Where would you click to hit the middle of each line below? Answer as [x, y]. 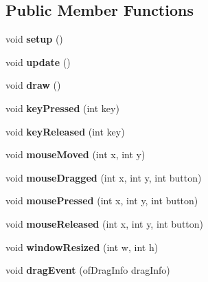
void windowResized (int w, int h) [82, 247]
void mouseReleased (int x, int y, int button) [105, 223]
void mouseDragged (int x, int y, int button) [104, 177]
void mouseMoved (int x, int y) [76, 154]
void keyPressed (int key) [62, 108]
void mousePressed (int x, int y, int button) [102, 200]
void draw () [33, 85]
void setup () [34, 39]
